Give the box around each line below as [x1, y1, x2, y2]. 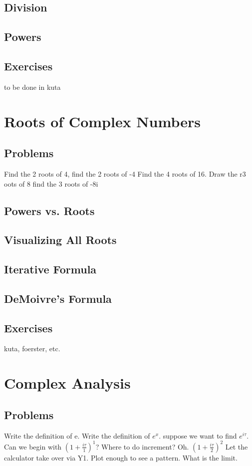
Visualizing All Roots [4, 232, 117, 247]
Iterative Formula [4, 261, 97, 277]
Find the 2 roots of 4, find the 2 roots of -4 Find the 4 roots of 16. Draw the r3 [4, 168, 246, 179]
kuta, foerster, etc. [4, 343, 60, 354]
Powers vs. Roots [4, 203, 95, 218]
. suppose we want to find [159, 430, 237, 441]
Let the [225, 441, 248, 452]
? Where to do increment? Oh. [95, 441, 189, 452]
